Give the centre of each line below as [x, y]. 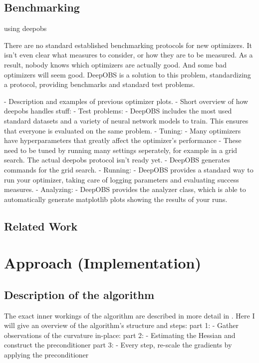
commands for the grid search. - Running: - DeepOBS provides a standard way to [129, 169]
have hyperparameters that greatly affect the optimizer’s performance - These [123, 140]
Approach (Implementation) [103, 263]
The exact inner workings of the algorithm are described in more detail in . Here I [129, 315]
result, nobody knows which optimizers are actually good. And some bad [116, 64]
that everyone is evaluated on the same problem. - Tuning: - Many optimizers [123, 130]
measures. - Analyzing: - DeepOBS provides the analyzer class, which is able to [125, 189]
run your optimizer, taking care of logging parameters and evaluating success [122, 179]
